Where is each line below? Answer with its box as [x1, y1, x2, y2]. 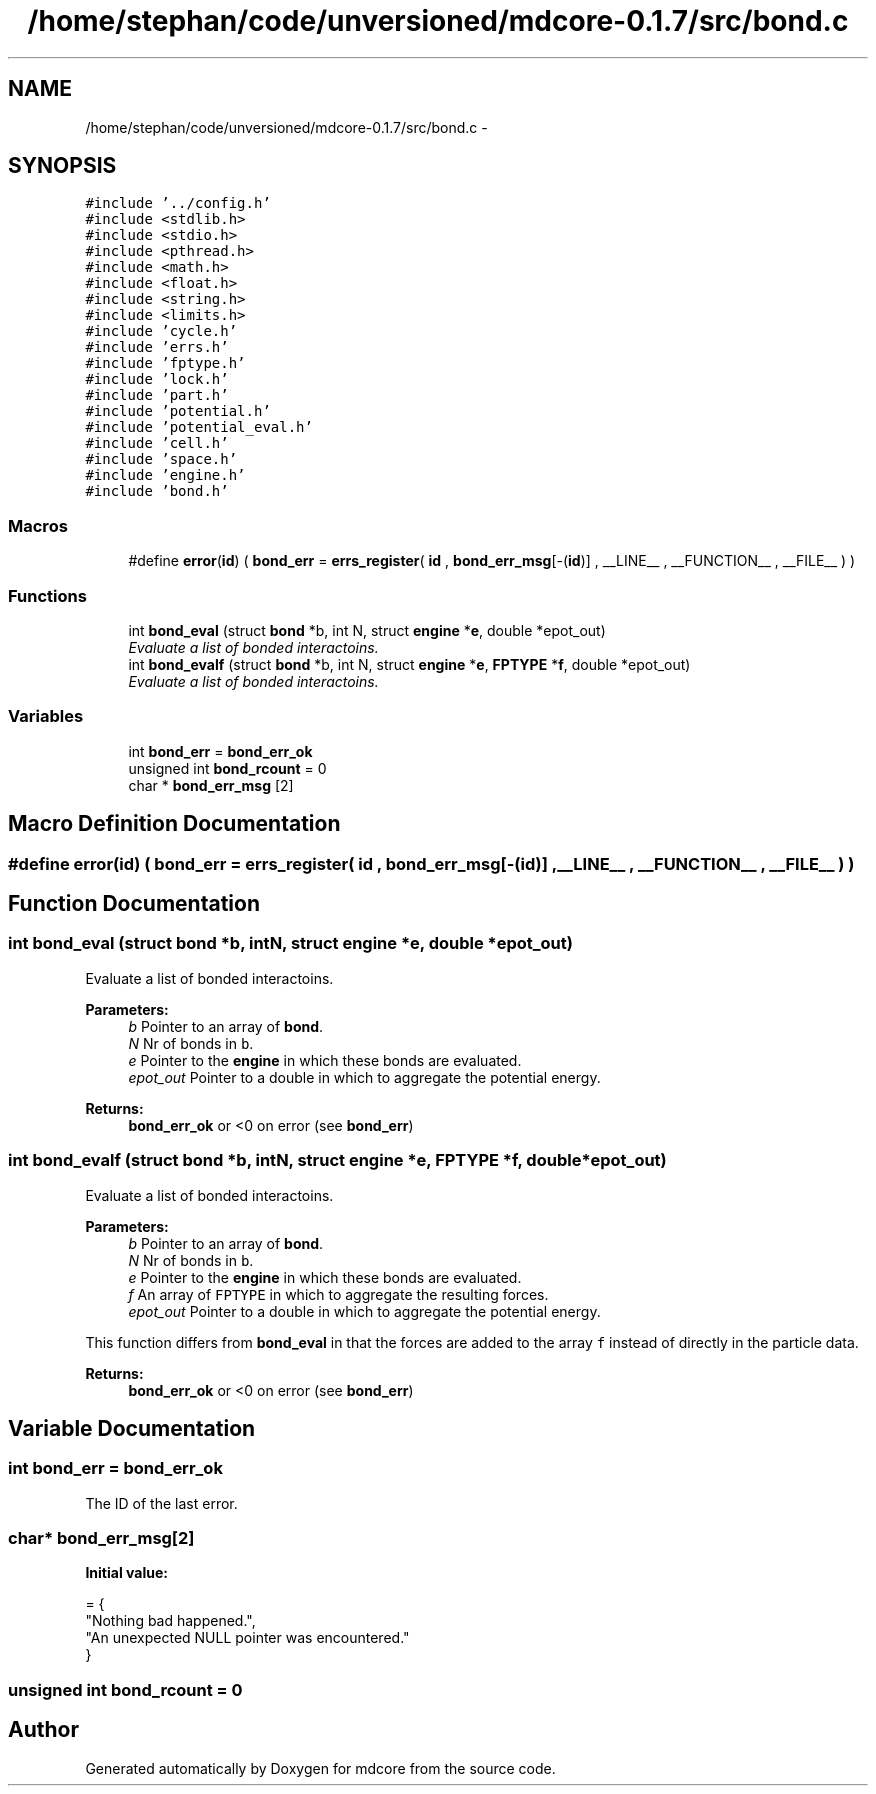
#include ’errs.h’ [85, 339, 229, 356]
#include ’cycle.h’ [85, 323, 238, 340]
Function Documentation [8, 890, 260, 916]
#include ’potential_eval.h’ [85, 419, 313, 436]
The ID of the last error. [85, 1494, 238, 1512]
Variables [8, 706, 84, 727]
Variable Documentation [8, 1415, 256, 1441]
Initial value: [85, 1564, 168, 1582]
